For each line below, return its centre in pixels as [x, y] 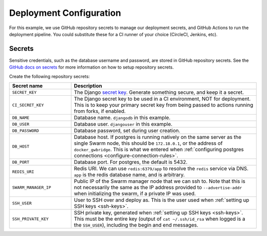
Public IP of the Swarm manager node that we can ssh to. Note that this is [160, 181]
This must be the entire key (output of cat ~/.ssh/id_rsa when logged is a [160, 219]
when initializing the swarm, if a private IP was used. [135, 194]
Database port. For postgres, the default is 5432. [131, 162]
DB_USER [21, 124]
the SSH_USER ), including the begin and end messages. [136, 225]
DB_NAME [21, 118]
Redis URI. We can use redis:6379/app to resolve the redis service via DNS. [161, 169]
